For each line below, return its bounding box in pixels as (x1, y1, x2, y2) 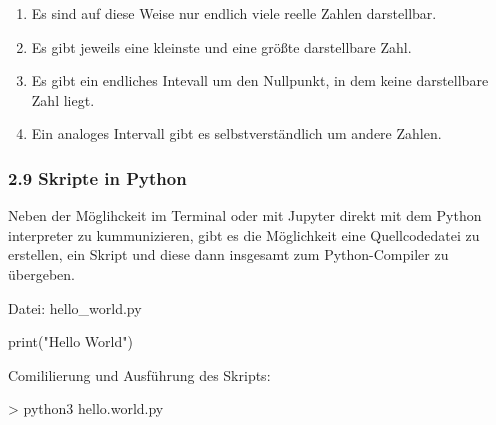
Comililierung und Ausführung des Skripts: (8, 364, 271, 385)
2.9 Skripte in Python (8, 165, 187, 190)
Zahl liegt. (31, 89, 95, 110)
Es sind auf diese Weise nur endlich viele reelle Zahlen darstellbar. (31, 3, 437, 23)
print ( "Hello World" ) (8, 331, 133, 352)
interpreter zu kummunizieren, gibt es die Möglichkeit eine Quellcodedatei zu (8, 224, 480, 245)
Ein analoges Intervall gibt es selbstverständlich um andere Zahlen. (31, 123, 442, 144)
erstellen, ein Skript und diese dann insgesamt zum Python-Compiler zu (8, 244, 449, 265)
